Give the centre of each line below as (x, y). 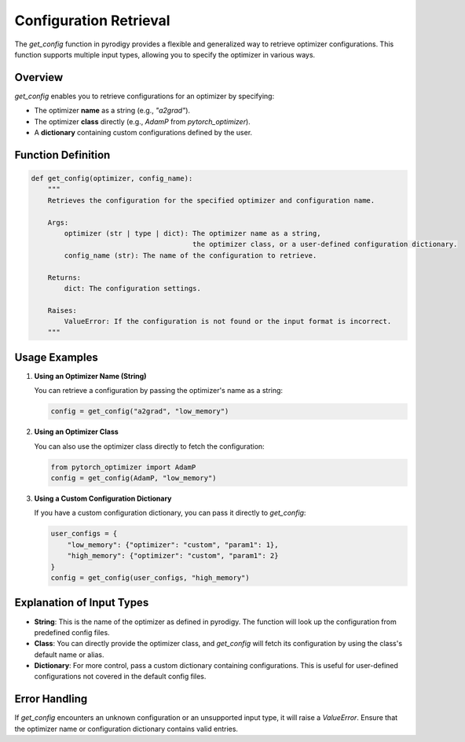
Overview (39, 77)
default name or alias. (69, 654)
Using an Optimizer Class (77, 432)
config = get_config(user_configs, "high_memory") (150, 578)
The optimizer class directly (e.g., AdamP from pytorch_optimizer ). (142, 121)
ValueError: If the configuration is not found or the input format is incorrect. (228, 321)
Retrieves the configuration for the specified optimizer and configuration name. (211, 200)
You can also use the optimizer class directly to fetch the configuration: (149, 446)
